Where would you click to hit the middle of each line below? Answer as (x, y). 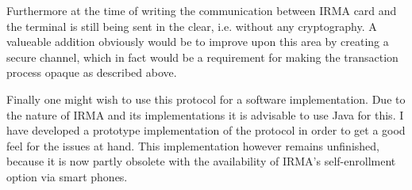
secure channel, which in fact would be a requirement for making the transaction (202, 57)
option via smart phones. (67, 176)
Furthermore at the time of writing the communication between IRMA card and (202, 10)
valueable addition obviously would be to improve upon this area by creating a (198, 42)
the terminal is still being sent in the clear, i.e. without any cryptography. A (192, 26)
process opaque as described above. (92, 72)
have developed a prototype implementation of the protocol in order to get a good (206, 130)
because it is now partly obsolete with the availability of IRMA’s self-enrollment (201, 161)
